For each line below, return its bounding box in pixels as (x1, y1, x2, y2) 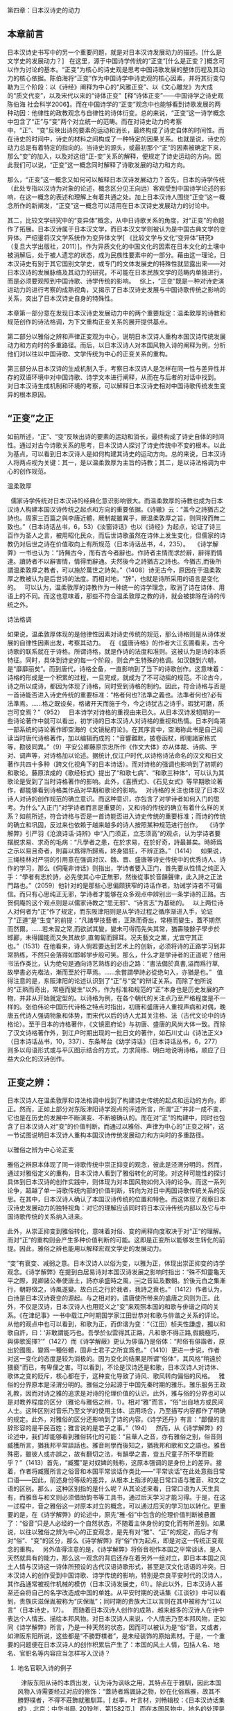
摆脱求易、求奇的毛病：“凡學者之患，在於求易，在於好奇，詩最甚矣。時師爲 (7, 837, 223, 846)
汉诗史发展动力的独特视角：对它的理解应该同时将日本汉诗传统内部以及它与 (7, 1204, 220, 1212)
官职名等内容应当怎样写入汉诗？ (19, 1649, 111, 1658)
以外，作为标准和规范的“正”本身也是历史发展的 (85, 985, 218, 993)
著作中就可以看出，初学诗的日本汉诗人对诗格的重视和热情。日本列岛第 (25, 716, 226, 724)
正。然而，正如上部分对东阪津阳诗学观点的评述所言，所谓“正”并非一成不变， (7, 1105, 225, 1113)
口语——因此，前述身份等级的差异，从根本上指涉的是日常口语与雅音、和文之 (7, 1476, 226, 1484)
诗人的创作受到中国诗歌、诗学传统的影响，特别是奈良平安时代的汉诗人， (19, 1571, 226, 1579)
